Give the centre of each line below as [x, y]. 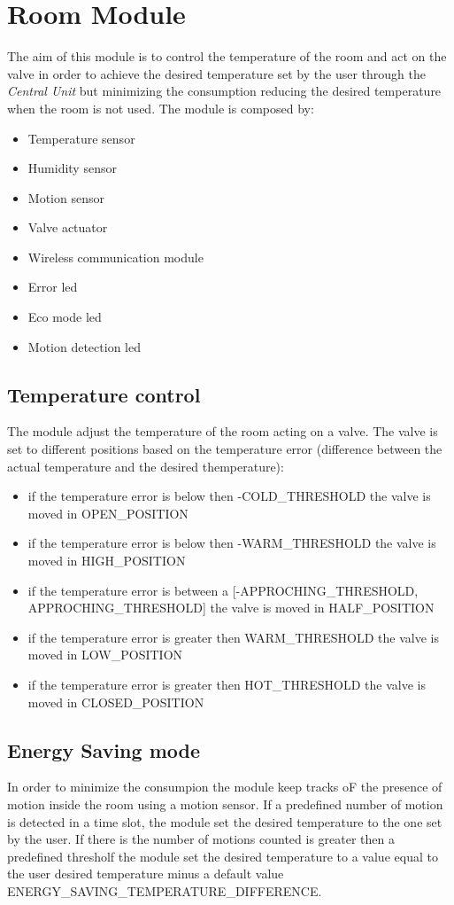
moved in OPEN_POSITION [108, 513]
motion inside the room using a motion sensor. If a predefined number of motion [225, 804]
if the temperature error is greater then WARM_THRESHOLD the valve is [233, 637]
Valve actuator [68, 227]
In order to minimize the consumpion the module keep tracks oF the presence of [225, 787]
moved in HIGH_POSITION [107, 561]
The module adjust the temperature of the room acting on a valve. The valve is [223, 431]
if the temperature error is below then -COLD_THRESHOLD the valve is [229, 496]
